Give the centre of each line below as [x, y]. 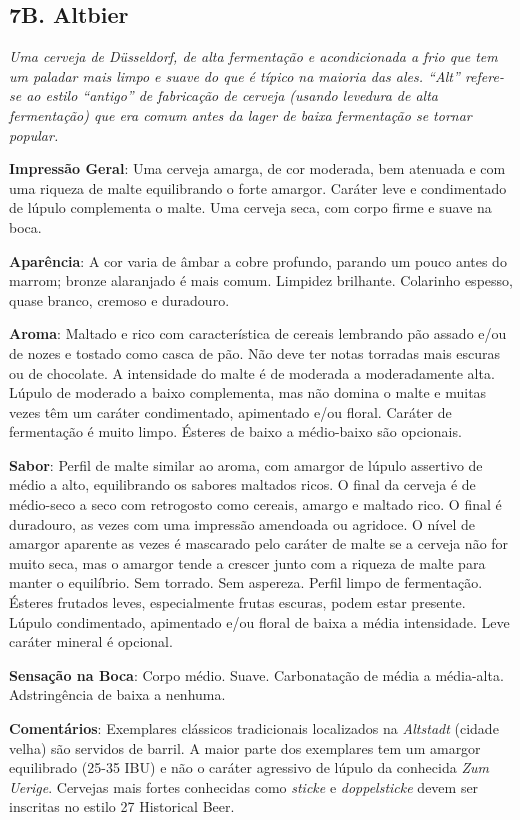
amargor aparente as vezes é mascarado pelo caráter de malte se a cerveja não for [259, 543]
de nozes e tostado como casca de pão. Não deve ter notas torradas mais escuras [255, 352]
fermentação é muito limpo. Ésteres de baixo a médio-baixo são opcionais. [235, 431]
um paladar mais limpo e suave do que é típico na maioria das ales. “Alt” [234, 75]
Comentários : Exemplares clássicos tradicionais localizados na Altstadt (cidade [254, 728]
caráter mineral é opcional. [91, 641]
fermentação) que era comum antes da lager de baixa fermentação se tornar [240, 114]
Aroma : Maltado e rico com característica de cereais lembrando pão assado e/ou [258, 333]
